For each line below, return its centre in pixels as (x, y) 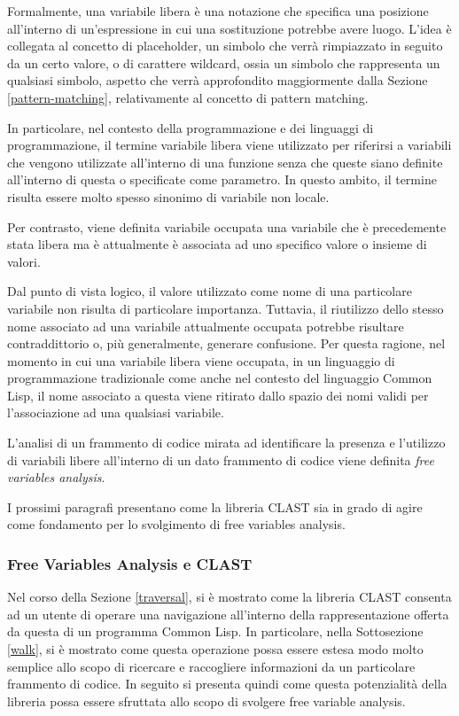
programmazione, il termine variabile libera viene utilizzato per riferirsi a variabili (229, 145)
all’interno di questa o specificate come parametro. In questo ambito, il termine (222, 179)
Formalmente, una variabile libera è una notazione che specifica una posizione (218, 11)
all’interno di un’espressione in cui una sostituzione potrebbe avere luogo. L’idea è (229, 28)
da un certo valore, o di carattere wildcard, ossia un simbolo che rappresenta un (224, 62)
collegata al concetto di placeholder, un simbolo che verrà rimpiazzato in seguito (225, 46)
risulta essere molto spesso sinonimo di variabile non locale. (168, 196)
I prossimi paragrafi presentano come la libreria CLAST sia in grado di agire (215, 506)
